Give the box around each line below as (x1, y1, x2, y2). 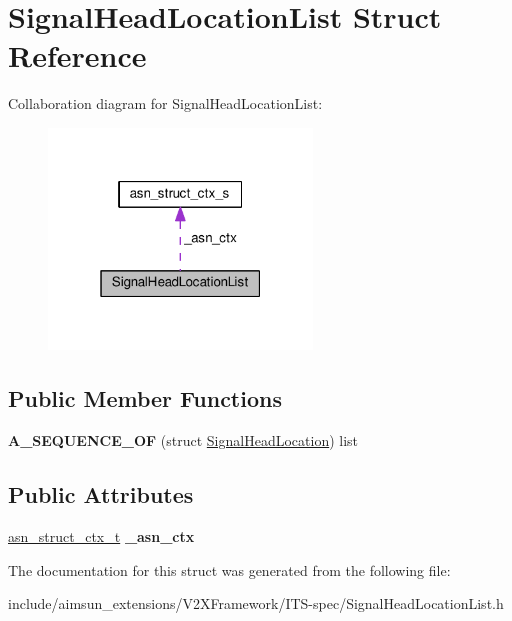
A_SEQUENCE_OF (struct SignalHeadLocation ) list (8, 430, 359, 451)
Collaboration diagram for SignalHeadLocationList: (8, 93, 323, 114)
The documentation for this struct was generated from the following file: (8, 559, 451, 580)
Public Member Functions (8, 383, 282, 414)
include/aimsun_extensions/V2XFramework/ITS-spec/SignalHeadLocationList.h (8, 593, 504, 614)
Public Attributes (8, 479, 194, 510)
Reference (8, 35, 147, 76)
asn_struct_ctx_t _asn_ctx (8, 525, 195, 546)
